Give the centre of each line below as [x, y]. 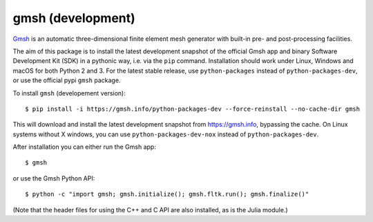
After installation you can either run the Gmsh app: [85, 147]
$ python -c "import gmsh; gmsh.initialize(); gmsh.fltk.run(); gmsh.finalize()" [167, 194]
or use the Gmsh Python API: [54, 178]
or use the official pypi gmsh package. [67, 80]
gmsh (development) [74, 18]
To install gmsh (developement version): [69, 93]
